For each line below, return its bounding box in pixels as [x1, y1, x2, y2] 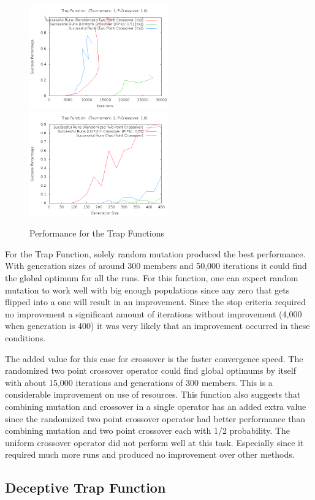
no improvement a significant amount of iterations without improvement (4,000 [5, 307, 302, 320]
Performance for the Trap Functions [29, 227, 164, 240]
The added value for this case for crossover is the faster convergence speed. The [5, 352, 303, 365]
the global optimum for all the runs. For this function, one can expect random [5, 271, 298, 284]
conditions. [5, 331, 46, 344]
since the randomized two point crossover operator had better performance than [5, 412, 306, 425]
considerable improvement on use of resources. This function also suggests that [5, 388, 301, 401]
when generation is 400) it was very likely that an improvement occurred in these [5, 319, 310, 332]
